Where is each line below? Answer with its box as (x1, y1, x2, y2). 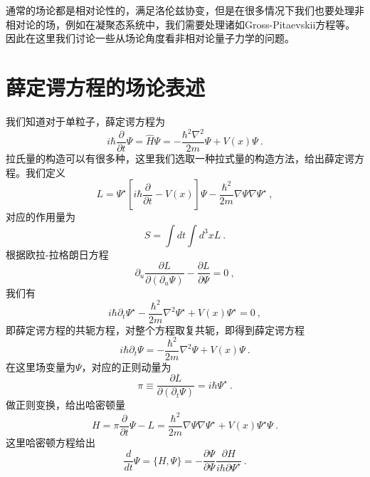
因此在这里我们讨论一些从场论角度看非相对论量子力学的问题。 (6, 31, 295, 46)
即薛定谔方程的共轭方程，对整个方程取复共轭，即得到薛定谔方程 (6, 322, 305, 337)
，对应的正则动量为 (81, 359, 171, 374)
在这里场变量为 (6, 359, 75, 374)
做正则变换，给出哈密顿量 (6, 397, 125, 412)
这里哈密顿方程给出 (6, 434, 95, 449)
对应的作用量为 (6, 209, 75, 224)
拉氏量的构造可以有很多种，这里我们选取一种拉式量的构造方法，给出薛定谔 (6, 151, 354, 166)
